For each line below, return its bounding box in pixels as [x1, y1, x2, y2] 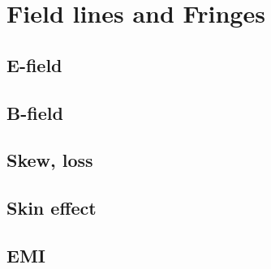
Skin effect [6, 195, 97, 220]
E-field [6, 52, 62, 77]
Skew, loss [6, 147, 93, 173]
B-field [6, 100, 63, 125]
